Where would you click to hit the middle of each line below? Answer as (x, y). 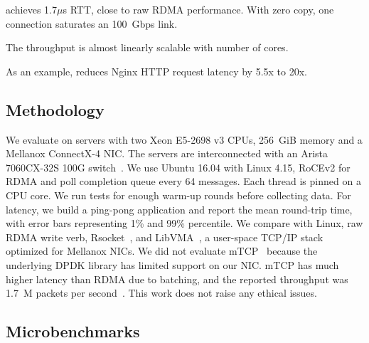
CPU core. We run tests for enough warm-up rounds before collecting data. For (178, 195)
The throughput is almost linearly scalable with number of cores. (147, 47)
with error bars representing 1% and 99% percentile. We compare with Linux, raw (184, 223)
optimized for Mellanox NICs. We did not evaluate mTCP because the (162, 251)
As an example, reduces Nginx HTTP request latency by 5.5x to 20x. (156, 71)
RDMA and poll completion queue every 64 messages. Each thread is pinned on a (183, 181)
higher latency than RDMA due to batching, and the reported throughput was (177, 279)
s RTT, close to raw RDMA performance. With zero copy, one (198, 9)
